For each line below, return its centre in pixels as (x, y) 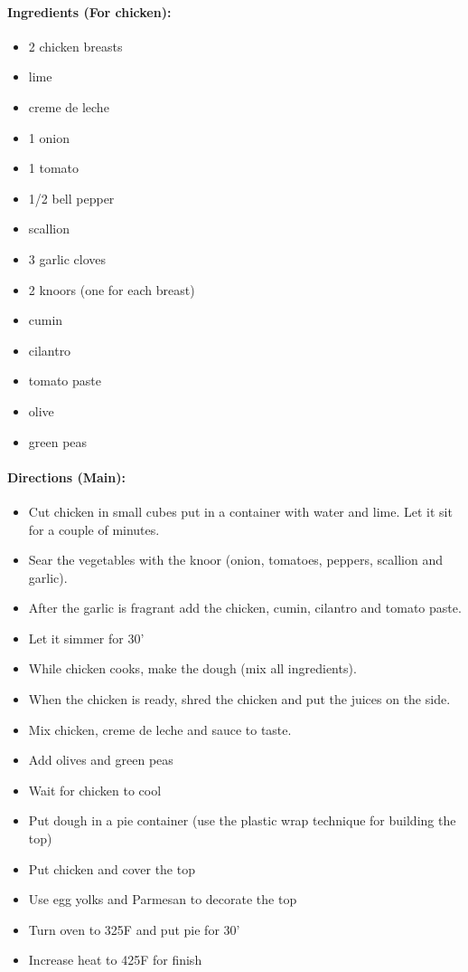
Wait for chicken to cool (95, 790)
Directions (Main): (66, 476)
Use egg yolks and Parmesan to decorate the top (163, 899)
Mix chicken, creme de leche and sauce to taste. (160, 729)
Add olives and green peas (101, 760)
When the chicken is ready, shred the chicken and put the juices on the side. (239, 699)
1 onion (49, 137)
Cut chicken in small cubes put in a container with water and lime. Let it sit (240, 511)
